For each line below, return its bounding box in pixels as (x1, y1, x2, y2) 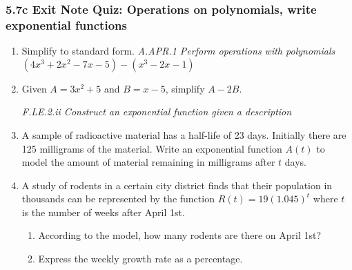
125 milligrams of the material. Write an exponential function (21, 141, 282, 155)
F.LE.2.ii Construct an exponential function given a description (21, 104, 292, 119)
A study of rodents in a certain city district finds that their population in (21, 177, 333, 192)
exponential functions (6, 16, 127, 33)
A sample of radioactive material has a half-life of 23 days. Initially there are (21, 127, 346, 142)
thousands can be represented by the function (21, 191, 215, 206)
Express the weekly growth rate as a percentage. (38, 251, 243, 266)
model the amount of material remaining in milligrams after (21, 155, 275, 169)
